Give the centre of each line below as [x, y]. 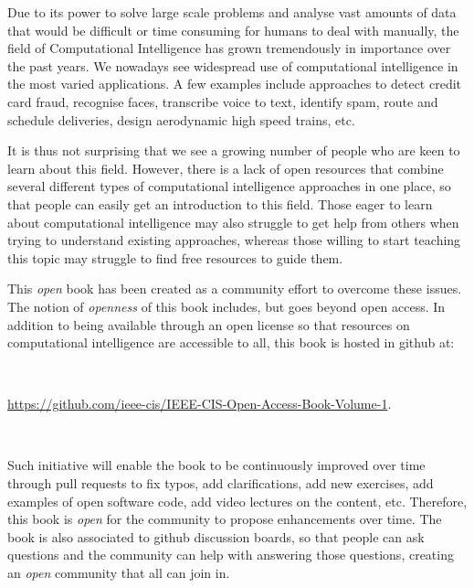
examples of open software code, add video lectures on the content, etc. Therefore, [237, 501]
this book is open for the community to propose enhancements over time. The [225, 519]
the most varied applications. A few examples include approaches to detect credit [234, 84]
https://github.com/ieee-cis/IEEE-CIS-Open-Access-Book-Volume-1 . [200, 404]
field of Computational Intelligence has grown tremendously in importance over [229, 48]
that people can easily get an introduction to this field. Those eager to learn [220, 203]
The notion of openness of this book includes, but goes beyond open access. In [226, 306]
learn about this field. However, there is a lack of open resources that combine [226, 168]
